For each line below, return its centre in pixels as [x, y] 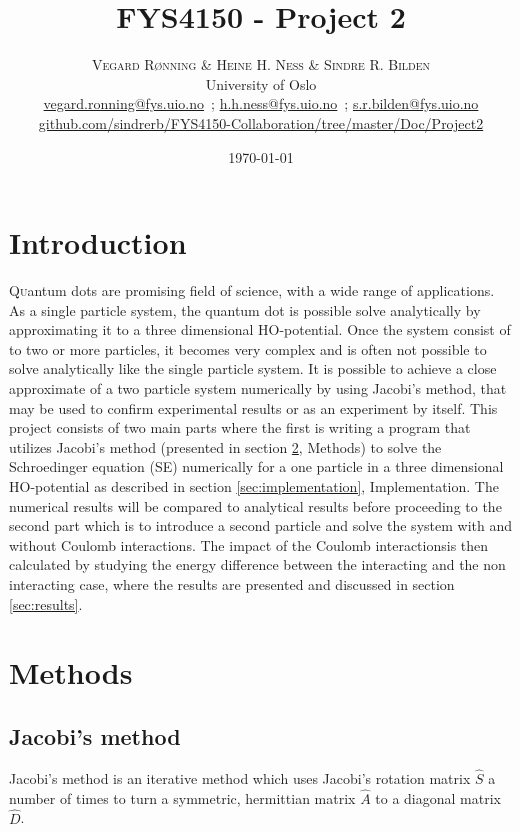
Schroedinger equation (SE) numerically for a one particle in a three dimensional [256, 466]
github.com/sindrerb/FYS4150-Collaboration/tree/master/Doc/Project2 [261, 122]
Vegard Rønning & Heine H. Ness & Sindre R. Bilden [261, 64]
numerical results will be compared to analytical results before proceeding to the [255, 505]
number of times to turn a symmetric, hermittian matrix [182, 797]
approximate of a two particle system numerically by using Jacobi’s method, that [258, 388]
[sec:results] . [46, 603]
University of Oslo [261, 83]
